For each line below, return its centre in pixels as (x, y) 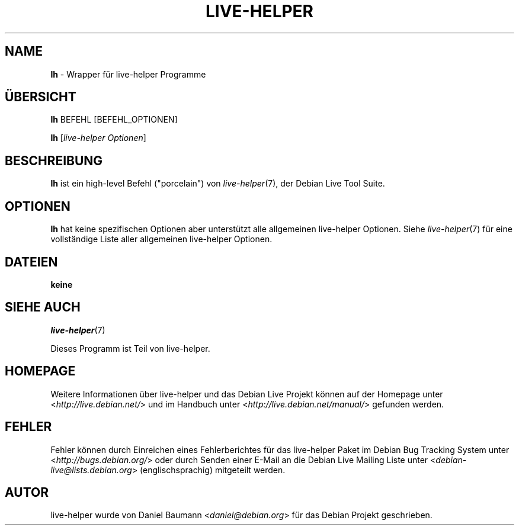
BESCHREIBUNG (54, 160)
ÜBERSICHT (41, 97)
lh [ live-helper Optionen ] (98, 138)
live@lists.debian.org (91, 470)
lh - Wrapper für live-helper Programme (128, 74)
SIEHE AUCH (43, 307)
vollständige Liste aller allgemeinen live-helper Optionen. (161, 239)
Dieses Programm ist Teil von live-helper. (130, 348)
